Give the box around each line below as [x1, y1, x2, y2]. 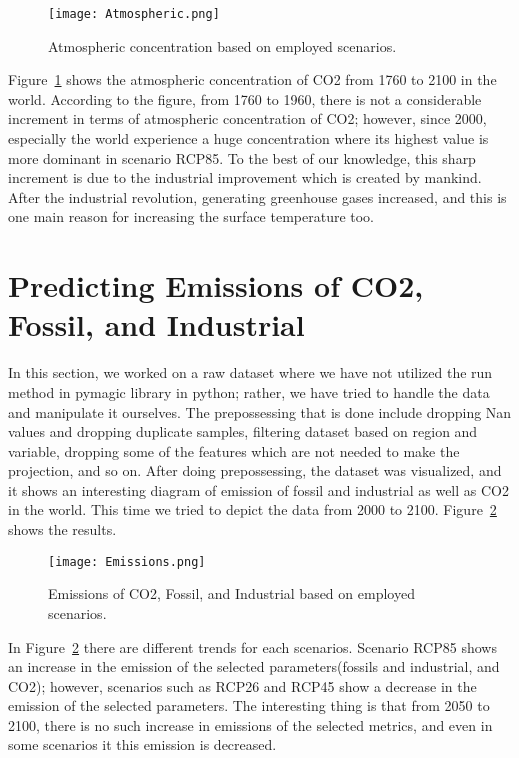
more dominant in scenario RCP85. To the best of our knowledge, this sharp [8, 147, 476, 168]
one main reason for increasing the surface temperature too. [8, 206, 375, 227]
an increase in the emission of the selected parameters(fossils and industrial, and [8, 656, 500, 677]
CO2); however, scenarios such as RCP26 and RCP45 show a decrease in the [8, 675, 477, 696]
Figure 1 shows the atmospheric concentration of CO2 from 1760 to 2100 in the [8, 69, 497, 90]
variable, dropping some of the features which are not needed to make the [8, 440, 460, 461]
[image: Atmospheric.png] [48, 7, 220, 21]
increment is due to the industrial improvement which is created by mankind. [8, 167, 482, 188]
